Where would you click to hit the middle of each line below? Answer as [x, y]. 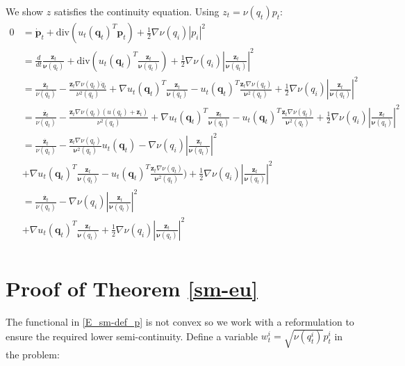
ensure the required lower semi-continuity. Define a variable [132, 336]
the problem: [33, 355]
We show [25, 11]
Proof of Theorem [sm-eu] [132, 288]
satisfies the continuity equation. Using [137, 11]
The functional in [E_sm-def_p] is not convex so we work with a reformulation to [180, 321]
